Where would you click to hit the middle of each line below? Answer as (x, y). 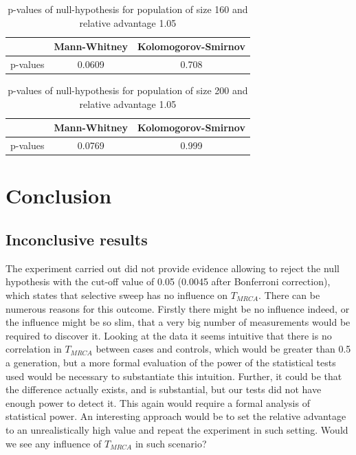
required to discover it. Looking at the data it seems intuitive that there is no (169, 335)
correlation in (34, 349)
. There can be (289, 295)
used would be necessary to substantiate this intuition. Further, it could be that (174, 376)
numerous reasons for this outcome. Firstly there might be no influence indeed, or (178, 308)
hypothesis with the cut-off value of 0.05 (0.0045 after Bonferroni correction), (168, 281)
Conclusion (59, 196)
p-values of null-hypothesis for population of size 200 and (128, 90)
